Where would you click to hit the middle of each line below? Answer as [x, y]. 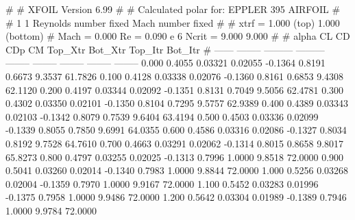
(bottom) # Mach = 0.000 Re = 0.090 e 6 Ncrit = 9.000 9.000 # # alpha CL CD [178, 36]
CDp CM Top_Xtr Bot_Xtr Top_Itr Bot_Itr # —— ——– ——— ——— [165, 49]
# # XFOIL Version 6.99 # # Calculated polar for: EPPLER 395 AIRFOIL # [173, 9]
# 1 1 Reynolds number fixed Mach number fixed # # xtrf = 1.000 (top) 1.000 [173, 22]
